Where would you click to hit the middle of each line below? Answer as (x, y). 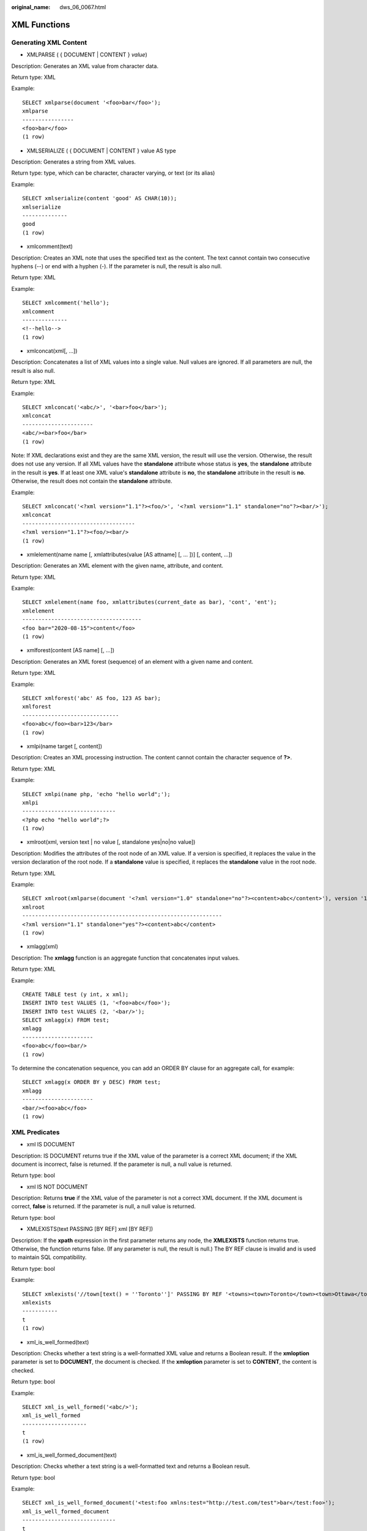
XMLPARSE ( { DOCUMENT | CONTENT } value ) (87, 55)
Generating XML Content (49, 42)
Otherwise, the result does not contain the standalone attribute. (92, 481)
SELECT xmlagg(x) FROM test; (66, 1020)
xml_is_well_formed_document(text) (72, 1455)
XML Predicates (35, 1132)
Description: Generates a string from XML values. (73, 162)
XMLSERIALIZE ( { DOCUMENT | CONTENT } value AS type (102, 151)
